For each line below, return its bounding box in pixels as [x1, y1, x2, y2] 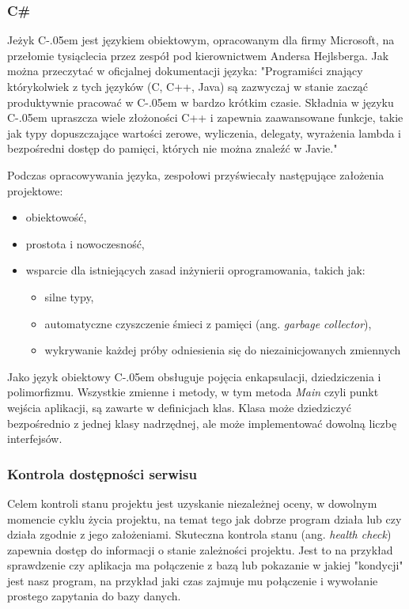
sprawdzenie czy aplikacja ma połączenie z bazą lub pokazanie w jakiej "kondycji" [7, 557, 403, 573]
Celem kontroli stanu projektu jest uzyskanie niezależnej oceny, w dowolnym [7, 494, 377, 511]
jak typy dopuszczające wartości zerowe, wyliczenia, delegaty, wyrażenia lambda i [7, 124, 402, 141]
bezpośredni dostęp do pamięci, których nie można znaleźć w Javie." [7, 140, 338, 157]
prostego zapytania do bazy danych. [7, 588, 181, 604]
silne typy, [44, 288, 94, 304]
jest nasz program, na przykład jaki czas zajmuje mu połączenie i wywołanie [7, 572, 378, 588]
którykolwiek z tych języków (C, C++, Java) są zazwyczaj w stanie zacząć [7, 78, 369, 94]
